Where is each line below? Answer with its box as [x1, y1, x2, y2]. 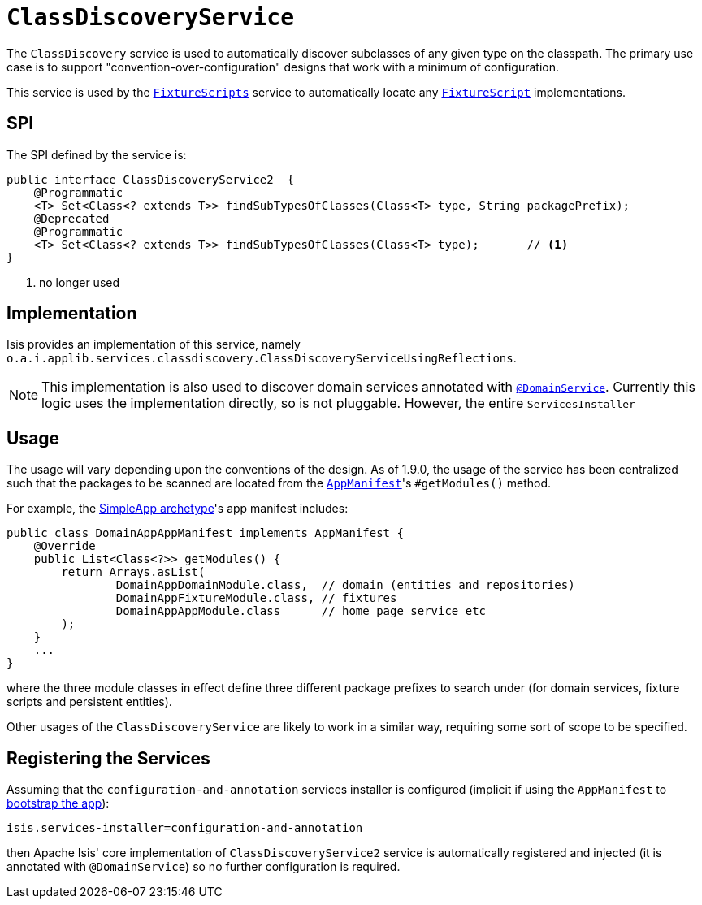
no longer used [39, 275, 120, 289]
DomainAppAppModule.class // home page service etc [115, 604, 487, 618]
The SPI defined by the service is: [6, 147, 187, 162]
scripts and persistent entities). [6, 695, 172, 709]
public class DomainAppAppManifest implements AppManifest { [6, 526, 404, 540]
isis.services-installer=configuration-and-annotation [6, 821, 363, 835]
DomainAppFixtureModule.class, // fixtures [115, 591, 397, 605]
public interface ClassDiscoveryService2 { [6, 172, 295, 186]
